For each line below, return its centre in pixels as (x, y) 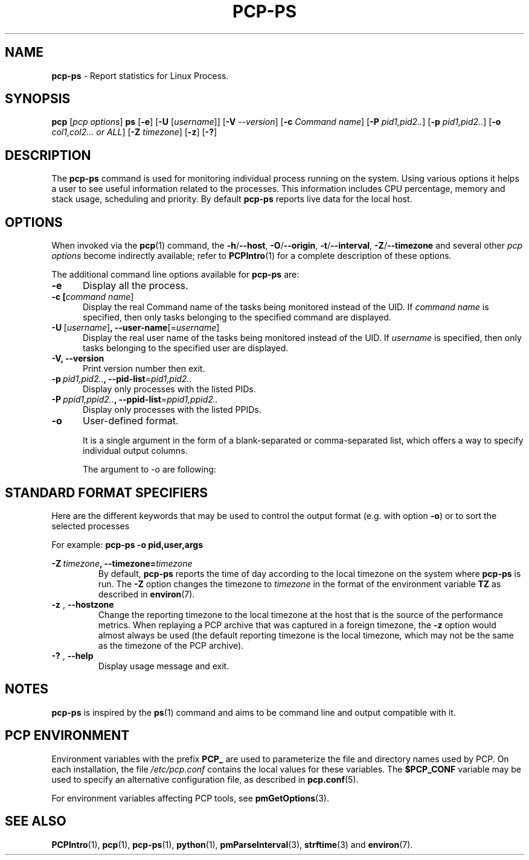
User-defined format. (130, 421)
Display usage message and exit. (164, 666)
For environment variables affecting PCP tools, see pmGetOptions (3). (190, 798)
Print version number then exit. (144, 369)
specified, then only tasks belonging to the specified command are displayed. (237, 317)
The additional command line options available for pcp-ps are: (175, 275)
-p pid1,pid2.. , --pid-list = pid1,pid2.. (122, 379)
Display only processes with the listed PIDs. (169, 389)
